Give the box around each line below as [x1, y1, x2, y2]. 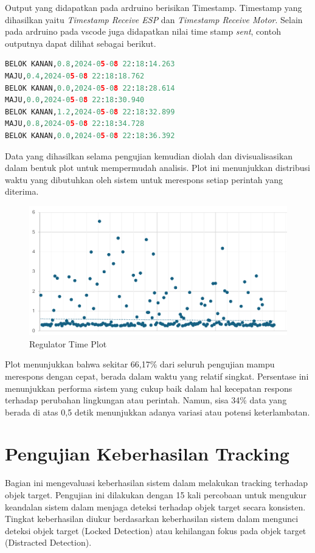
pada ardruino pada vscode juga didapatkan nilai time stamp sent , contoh [5, 25, 281, 38]
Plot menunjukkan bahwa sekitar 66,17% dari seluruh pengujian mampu [5, 358, 275, 370]
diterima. [5, 185, 39, 198]
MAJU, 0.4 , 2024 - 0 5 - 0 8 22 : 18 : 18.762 [5, 71, 145, 80]
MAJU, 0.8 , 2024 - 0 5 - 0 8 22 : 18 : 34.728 [5, 119, 145, 128]
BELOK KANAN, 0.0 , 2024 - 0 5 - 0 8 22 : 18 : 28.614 [5, 83, 175, 92]
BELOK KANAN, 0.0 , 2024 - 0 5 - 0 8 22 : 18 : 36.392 [5, 131, 175, 140]
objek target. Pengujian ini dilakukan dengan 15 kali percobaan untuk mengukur [5, 489, 306, 501]
